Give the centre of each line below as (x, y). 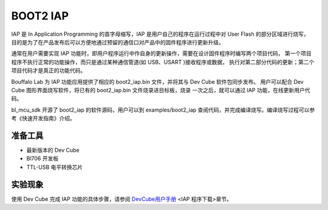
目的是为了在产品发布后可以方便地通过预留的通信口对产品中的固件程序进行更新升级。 (118, 42)
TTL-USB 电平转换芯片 (55, 167)
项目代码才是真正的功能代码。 (49, 70)
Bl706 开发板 (43, 158)
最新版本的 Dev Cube (53, 150)
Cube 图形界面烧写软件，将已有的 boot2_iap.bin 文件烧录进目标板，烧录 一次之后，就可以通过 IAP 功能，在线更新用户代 (161, 90)
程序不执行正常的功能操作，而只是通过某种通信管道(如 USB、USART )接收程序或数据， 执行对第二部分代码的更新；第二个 (163, 62)
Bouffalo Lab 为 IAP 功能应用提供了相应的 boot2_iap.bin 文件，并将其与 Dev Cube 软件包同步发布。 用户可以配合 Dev (157, 81)
